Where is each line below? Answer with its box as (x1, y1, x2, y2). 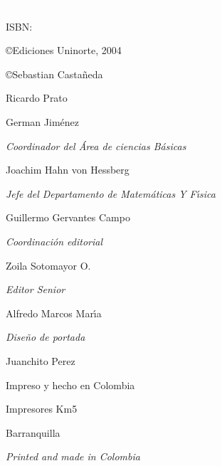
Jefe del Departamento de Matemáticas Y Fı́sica (6, 186, 216, 201)
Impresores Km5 (6, 401, 78, 416)
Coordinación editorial (6, 233, 102, 248)
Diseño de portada (6, 329, 85, 344)
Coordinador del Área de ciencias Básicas (6, 138, 186, 153)
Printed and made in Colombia (6, 449, 140, 464)
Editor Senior (6, 282, 65, 297)
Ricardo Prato (6, 90, 68, 105)
